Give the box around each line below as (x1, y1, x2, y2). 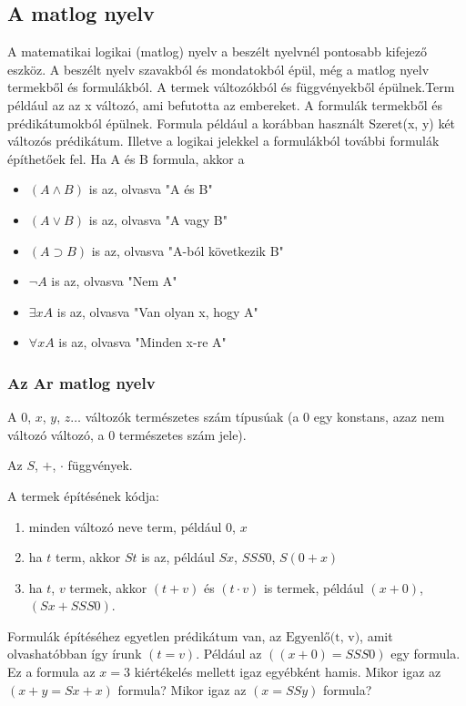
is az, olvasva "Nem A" (51, 271, 177, 291)
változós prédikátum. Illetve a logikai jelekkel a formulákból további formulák (7, 131, 440, 150)
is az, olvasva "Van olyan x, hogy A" (56, 302, 258, 321)
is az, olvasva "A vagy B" (88, 210, 228, 229)
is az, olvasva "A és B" (88, 179, 213, 199)
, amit (360, 626, 393, 645)
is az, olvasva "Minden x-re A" (58, 333, 227, 352)
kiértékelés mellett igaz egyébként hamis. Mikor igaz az (134, 662, 441, 681)
